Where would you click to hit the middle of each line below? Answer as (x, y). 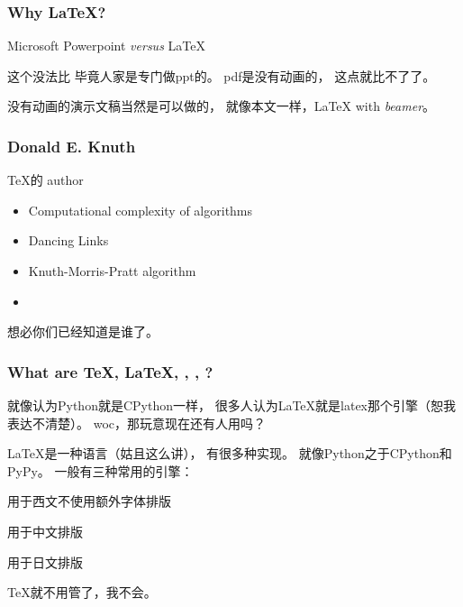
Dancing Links (68, 240)
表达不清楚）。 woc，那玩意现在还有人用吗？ (136, 423)
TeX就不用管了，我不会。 (82, 592)
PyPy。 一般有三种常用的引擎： (100, 470)
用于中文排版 (45, 531)
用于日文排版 (45, 561)
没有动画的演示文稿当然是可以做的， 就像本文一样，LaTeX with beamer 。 (222, 106)
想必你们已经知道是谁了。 (83, 331)
